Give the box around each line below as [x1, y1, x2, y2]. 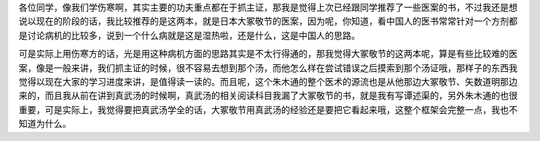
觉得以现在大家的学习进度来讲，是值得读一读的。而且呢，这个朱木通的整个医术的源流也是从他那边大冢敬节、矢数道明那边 [18, 75, 518, 87]
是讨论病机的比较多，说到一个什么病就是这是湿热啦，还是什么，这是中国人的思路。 [18, 29, 360, 41]
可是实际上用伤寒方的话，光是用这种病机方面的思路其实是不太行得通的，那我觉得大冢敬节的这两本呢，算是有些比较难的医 [18, 48, 518, 60]
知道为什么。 [18, 118, 72, 130]
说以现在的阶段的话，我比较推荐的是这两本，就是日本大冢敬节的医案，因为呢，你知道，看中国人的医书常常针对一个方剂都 [18, 15, 518, 27]
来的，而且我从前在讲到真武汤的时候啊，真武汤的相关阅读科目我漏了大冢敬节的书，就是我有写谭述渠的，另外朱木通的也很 [18, 90, 518, 102]
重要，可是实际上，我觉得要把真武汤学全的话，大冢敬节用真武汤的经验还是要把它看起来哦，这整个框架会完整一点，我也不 [18, 103, 518, 115]
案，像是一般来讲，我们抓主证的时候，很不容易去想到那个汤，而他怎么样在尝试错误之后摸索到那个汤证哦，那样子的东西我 [18, 61, 518, 74]
